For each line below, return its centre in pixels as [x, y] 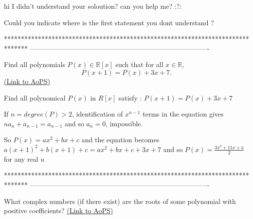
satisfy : [130, 97]
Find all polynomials [35, 64]
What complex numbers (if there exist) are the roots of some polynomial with [120, 201]
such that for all [139, 64]
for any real [21, 159]
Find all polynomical [35, 97]
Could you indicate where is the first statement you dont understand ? [109, 22]
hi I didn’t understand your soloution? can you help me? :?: [93, 6]
